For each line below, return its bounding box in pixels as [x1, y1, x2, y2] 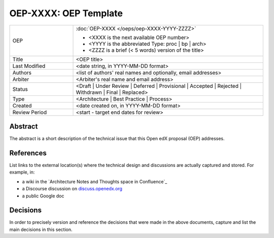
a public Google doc [22, 193, 64, 199]
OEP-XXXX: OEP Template [9, 8, 123, 19]
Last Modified [12, 62, 46, 70]
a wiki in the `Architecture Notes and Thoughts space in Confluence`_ [22, 178, 167, 185]
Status [12, 85, 28, 92]
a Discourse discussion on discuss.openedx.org [22, 186, 123, 192]
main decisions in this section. [9, 226, 73, 232]
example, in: [9, 169, 35, 175]
